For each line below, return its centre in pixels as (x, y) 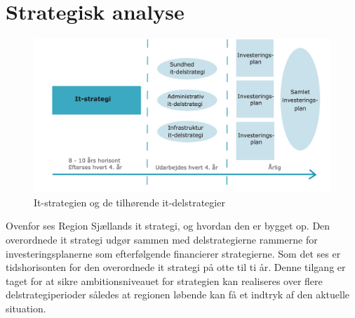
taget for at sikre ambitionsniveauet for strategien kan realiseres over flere (164, 280)
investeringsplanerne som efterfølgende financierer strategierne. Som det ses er (173, 253)
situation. (26, 308)
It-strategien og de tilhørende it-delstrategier (129, 202)
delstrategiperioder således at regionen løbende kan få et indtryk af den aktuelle (178, 294)
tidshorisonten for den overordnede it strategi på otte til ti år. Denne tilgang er (176, 267)
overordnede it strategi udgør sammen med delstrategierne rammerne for (162, 239)
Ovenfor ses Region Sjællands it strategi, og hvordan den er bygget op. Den (168, 226)
